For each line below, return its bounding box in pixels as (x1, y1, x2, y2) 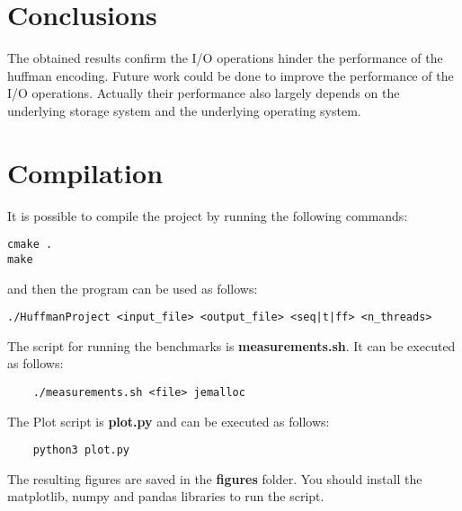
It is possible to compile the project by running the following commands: (7, 206, 408, 225)
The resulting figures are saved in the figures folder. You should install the (7, 469, 422, 488)
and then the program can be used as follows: (7, 278, 258, 297)
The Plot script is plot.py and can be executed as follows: (7, 411, 330, 430)
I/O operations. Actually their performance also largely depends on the (7, 84, 400, 102)
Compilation (7, 154, 164, 190)
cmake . (7, 238, 53, 251)
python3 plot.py (32, 444, 130, 457)
